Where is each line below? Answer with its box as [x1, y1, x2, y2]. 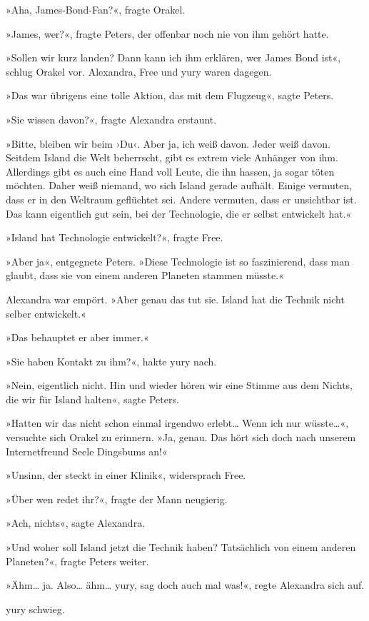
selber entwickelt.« [6, 306, 86, 320]
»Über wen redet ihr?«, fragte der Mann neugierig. [6, 491, 228, 506]
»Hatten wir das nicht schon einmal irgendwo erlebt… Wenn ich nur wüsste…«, [6, 415, 349, 430]
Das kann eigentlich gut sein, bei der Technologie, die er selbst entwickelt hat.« [6, 206, 352, 221]
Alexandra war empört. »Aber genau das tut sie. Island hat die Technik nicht [6, 291, 345, 306]
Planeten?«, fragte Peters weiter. [6, 553, 149, 568]
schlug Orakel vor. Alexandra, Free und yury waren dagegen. [6, 64, 272, 79]
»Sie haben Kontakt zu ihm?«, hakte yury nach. [6, 353, 217, 368]
